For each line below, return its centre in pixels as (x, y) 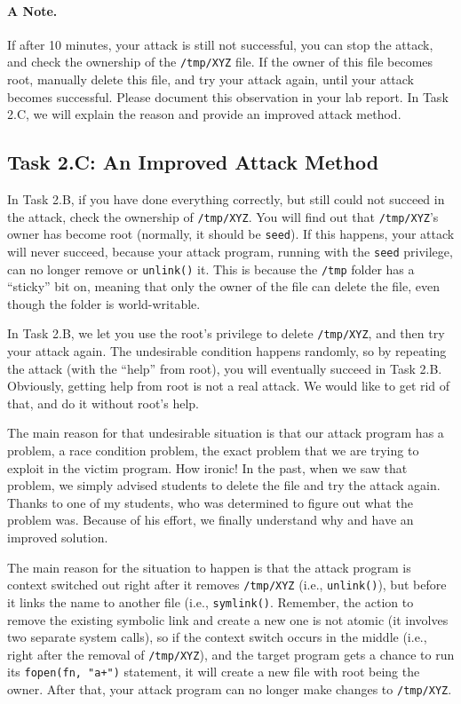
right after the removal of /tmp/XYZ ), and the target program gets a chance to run (231, 654)
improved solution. (58, 538)
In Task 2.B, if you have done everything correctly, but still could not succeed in (226, 199)
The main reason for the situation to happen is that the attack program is (209, 567)
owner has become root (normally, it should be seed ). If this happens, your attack (231, 234)
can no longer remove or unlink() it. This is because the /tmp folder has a (211, 269)
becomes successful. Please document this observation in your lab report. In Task (228, 96)
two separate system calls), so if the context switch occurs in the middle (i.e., (217, 637)
